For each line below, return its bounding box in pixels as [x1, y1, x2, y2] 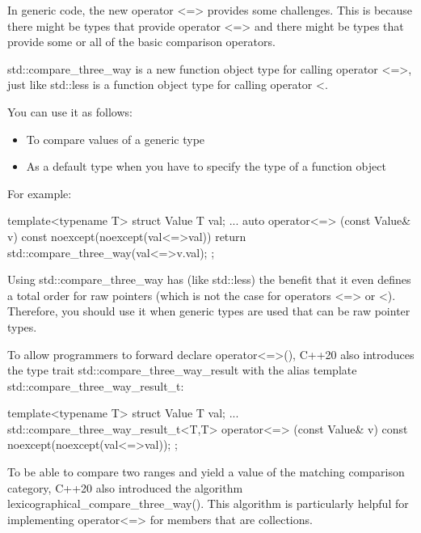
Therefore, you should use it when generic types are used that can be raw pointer [7, 302, 410, 319]
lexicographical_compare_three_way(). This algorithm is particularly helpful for [7, 495, 409, 512]
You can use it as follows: [7, 103, 133, 120]
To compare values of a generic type [26, 130, 205, 147]
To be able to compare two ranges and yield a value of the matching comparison [7, 463, 405, 480]
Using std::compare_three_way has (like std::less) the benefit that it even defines [7, 271, 411, 288]
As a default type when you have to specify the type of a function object [26, 158, 386, 175]
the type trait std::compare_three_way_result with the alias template [7, 362, 357, 379]
